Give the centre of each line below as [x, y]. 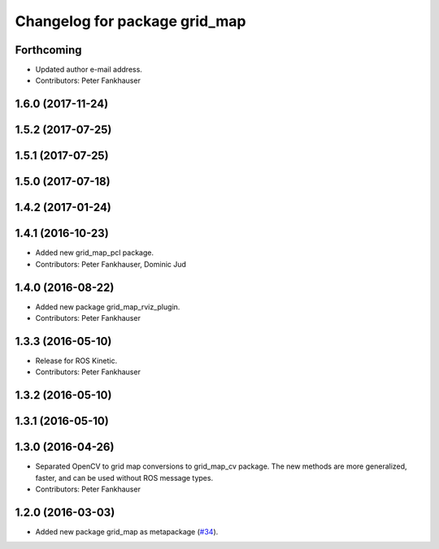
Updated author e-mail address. [89, 70]
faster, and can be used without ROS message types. [124, 478]
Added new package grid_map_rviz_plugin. [108, 307]
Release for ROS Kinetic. [76, 361]
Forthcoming [48, 50]
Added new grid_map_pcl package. [95, 253]
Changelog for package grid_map [130, 21]
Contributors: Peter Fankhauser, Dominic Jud [111, 264]
